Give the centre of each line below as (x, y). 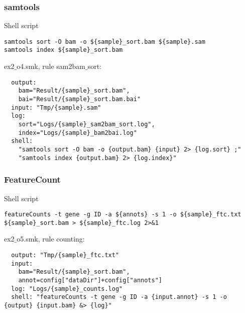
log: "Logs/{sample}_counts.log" (67, 289)
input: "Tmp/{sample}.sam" (56, 107)
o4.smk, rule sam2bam (51, 66)
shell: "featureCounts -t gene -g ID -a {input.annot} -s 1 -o (119, 297)
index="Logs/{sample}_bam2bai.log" (78, 133)
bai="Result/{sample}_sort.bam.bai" (80, 99)
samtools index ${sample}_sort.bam (64, 50)
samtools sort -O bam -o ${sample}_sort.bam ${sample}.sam (105, 42)
